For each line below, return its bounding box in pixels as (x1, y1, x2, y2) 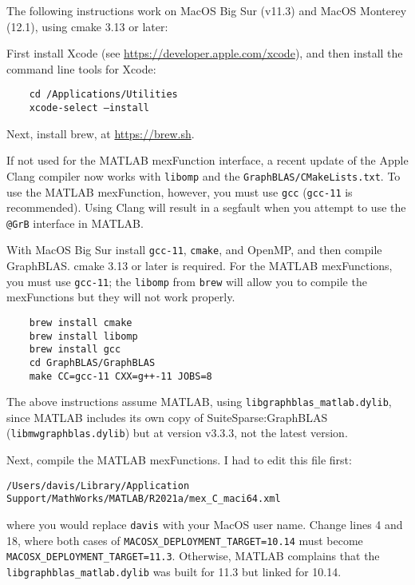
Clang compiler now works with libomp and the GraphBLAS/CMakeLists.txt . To (6, 167, 401, 184)
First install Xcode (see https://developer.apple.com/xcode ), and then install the (6, 45, 403, 62)
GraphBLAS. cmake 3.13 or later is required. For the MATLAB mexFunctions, (6, 257, 393, 274)
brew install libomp (29, 330, 138, 342)
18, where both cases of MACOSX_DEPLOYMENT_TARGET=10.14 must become (6, 531, 363, 548)
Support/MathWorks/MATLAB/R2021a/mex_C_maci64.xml (6, 493, 281, 505)
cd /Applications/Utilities (29, 89, 178, 101)
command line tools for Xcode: (6, 60, 156, 77)
